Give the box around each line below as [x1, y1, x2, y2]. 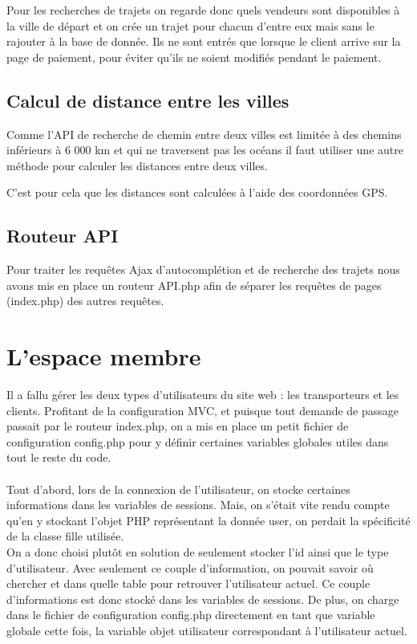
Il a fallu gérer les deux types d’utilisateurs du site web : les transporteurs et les [6, 386, 399, 403]
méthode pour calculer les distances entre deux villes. [6, 157, 268, 173]
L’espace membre [6, 340, 201, 373]
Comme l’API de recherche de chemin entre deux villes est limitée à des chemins [6, 125, 402, 142]
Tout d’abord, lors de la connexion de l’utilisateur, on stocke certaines [6, 480, 350, 497]
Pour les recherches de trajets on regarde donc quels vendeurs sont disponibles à [6, 2, 400, 18]
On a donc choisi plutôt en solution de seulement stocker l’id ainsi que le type [6, 544, 389, 560]
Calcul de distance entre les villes [6, 88, 289, 112]
